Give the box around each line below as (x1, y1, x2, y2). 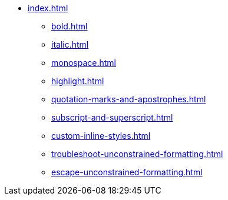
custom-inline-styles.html (51, 131, 151, 141)
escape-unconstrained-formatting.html (51, 167, 203, 177)
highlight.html (51, 76, 104, 86)
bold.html (51, 21, 88, 31)
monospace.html (51, 58, 116, 68)
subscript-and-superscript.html (51, 112, 173, 122)
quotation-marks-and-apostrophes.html (51, 94, 206, 104)
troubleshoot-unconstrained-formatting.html (51, 149, 223, 159)
